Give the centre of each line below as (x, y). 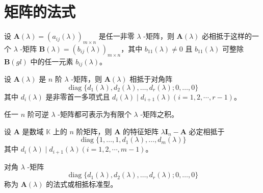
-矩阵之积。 (160, 114)
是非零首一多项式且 (78, 96)
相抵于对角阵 (151, 79)
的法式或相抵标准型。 (82, 184)
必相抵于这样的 (227, 36)
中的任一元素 (52, 61)
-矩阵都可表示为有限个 (95, 114)
